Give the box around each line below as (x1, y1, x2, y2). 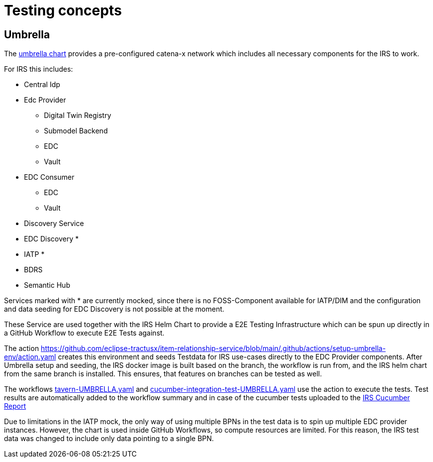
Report (4, 402, 26, 411)
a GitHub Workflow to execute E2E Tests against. (4, 329, 165, 338)
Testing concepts (4, 2, 122, 19)
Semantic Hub (24, 281, 70, 290)
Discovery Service (24, 219, 84, 228)
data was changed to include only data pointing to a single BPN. (4, 434, 214, 443)
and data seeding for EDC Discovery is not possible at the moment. (4, 305, 224, 314)
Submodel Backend (44, 126, 108, 135)
